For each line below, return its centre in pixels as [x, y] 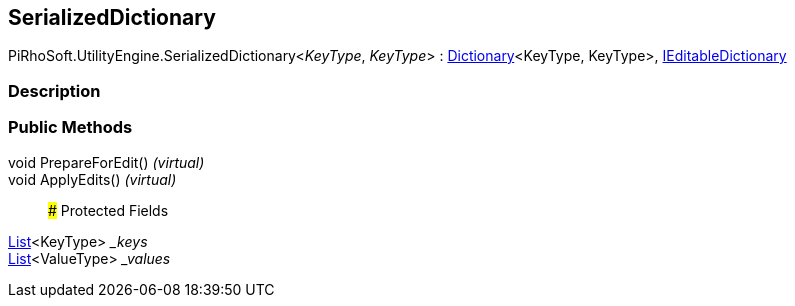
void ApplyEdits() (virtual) [92, 179]
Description [54, 90]
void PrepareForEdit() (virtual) [106, 162]
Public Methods [70, 127]
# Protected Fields [108, 210]
